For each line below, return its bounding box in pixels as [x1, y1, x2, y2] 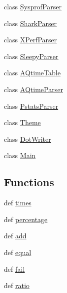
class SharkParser [4, 18, 57, 28]
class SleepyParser [4, 51, 59, 61]
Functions [4, 174, 54, 190]
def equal [4, 247, 32, 257]
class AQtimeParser [4, 84, 63, 94]
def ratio [4, 280, 30, 291]
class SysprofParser [4, 1, 62, 11]
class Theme [4, 117, 41, 128]
